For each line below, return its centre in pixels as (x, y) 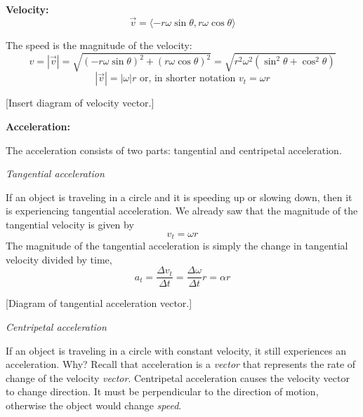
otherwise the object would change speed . (94, 405)
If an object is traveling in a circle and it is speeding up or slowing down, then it (179, 197)
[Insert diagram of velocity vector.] (80, 103)
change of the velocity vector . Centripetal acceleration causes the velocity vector (178, 377)
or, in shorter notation (187, 79)
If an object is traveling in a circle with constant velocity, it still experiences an (176, 350)
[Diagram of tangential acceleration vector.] (99, 303)
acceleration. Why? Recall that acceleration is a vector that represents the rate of (181, 364)
